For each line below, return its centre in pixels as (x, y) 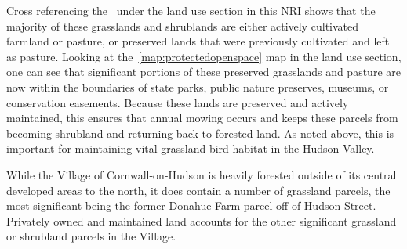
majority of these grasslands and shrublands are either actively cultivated (183, 25)
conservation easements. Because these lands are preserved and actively (178, 102)
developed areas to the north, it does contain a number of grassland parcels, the (198, 190)
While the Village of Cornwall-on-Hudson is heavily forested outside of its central (202, 174)
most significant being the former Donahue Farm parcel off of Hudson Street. (191, 206)
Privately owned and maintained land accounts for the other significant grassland (202, 220)
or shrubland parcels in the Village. (91, 236)
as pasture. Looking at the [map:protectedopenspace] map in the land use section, (204, 56)
